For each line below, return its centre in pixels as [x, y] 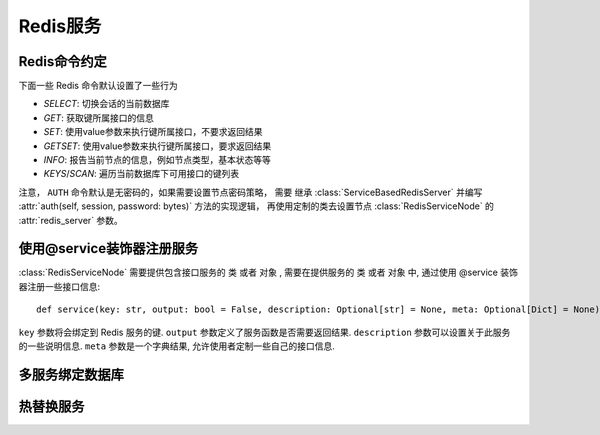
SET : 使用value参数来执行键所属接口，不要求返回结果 [153, 132]
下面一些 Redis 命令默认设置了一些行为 [98, 86]
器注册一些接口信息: [59, 286]
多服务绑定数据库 [71, 374]
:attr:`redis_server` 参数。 [71, 220]
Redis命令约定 [62, 61]
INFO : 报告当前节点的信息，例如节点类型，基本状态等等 [157, 160]
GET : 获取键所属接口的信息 [98, 117]
